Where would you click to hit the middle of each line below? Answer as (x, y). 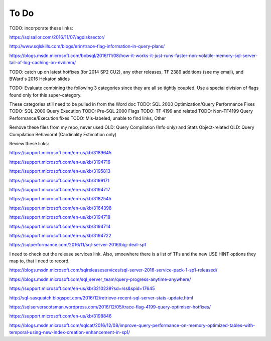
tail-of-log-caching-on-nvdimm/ (43, 63)
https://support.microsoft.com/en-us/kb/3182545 (60, 199)
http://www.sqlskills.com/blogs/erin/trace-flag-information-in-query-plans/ (87, 46)
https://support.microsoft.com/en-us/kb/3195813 (60, 171)
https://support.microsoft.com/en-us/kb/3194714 (60, 226)
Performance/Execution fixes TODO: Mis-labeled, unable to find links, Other (88, 118)
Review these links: (29, 144)
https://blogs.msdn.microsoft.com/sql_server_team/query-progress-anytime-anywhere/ (100, 279)
